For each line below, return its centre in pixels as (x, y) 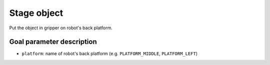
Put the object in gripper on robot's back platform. (61, 28)
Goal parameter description (53, 42)
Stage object (36, 13)
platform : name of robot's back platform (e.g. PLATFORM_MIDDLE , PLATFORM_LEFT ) (109, 54)
